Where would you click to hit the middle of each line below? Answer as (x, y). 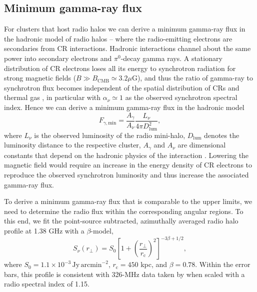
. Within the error (223, 264)
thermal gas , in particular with (52, 97)
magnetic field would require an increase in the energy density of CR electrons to (128, 165)
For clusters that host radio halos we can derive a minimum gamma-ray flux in (125, 29)
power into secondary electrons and (58, 58)
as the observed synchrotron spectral (181, 97)
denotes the (222, 135)
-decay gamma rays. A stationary (171, 58)
